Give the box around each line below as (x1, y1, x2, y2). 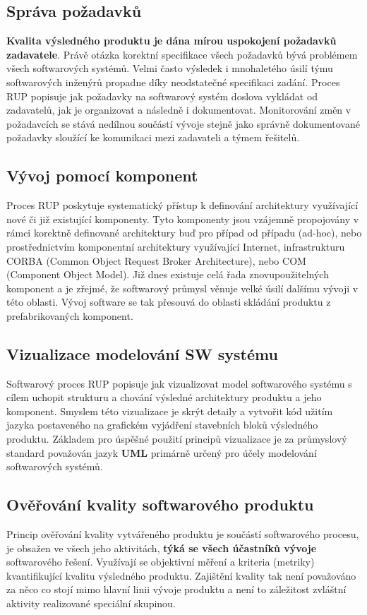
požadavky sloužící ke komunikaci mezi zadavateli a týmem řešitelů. (6, 130, 300, 145)
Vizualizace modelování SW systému (6, 342, 278, 364)
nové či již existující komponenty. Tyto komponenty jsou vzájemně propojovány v (6, 211, 359, 226)
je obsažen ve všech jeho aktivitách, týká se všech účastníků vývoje (6, 540, 317, 555)
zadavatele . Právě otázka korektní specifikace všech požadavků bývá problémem (6, 47, 358, 61)
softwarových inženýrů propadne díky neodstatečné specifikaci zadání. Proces (6, 74, 340, 89)
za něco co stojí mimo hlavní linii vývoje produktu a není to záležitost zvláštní (6, 582, 347, 597)
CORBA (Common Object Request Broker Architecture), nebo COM (6, 253, 306, 268)
